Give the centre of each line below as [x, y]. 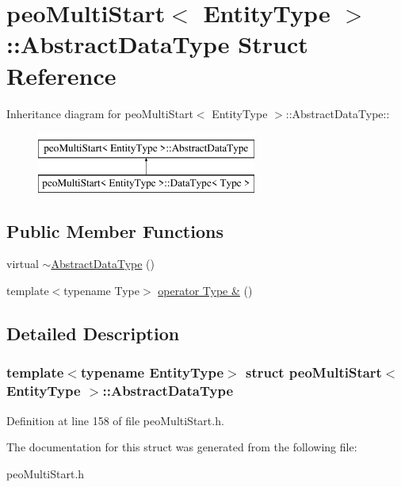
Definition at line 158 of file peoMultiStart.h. [115, 420]
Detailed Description [93, 334]
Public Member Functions [115, 230]
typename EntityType [152, 372]
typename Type [101, 291]
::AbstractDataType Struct [157, 44]
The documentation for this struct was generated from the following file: [182, 447]
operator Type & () [205, 291]
